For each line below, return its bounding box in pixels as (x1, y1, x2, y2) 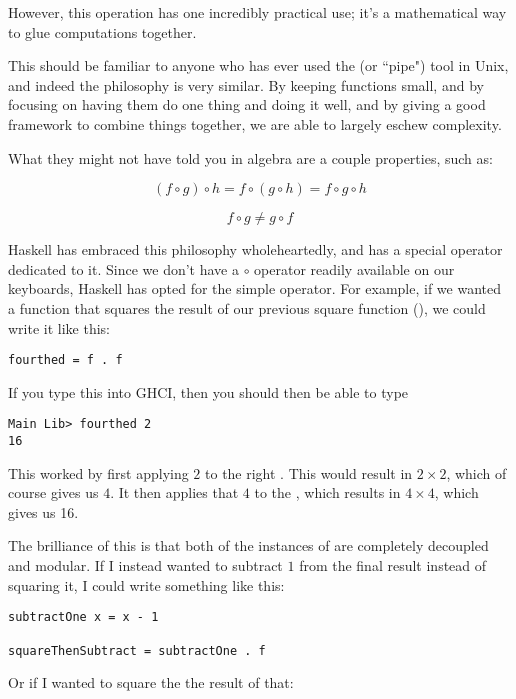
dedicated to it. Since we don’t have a (8, 258, 239, 279)
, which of (446, 462, 507, 483)
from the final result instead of (299, 555, 487, 576)
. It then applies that (110, 482, 239, 503)
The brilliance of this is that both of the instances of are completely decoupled (8, 535, 489, 556)
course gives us (8, 482, 99, 503)
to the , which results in (254, 482, 401, 503)
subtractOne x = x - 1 (8, 610, 159, 625)
